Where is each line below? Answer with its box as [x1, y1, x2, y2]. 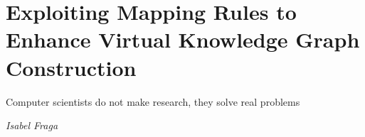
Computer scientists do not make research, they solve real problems [6, 94, 300, 109]
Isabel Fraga [6, 118, 58, 133]
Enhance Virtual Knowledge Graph [6, 25, 360, 54]
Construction [6, 53, 137, 82]
